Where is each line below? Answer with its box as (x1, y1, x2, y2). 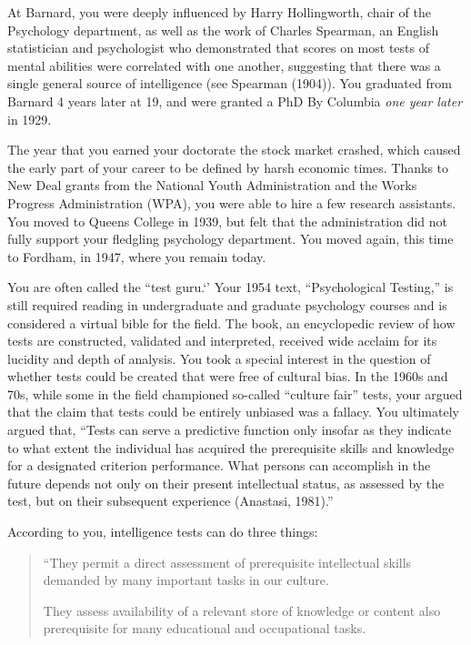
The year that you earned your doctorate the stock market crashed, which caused (7, 140, 461, 159)
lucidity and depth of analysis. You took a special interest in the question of (7, 348, 431, 368)
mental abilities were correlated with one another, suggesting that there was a (7, 55, 441, 75)
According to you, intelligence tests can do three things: (7, 522, 318, 541)
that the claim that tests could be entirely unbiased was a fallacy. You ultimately (7, 402, 459, 421)
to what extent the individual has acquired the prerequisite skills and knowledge (7, 438, 455, 457)
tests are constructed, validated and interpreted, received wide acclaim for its (7, 331, 437, 350)
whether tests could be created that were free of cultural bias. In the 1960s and (7, 367, 448, 386)
